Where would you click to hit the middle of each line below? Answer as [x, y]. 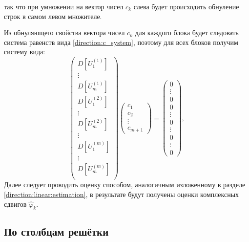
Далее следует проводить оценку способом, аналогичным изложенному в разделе [125, 185]
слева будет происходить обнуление [186, 6]
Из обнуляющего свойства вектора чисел [64, 33]
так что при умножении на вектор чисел [64, 6]
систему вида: [25, 52]
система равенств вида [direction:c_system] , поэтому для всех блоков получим [121, 42]
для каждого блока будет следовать [187, 33]
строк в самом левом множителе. [53, 16]
